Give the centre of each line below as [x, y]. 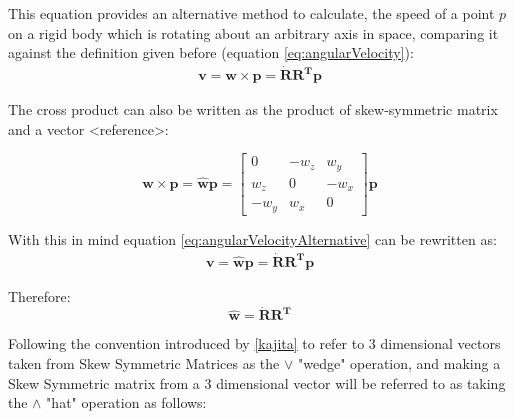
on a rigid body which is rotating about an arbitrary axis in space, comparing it [253, 32]
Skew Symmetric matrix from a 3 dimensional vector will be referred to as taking [257, 382]
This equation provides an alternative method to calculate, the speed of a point [251, 13]
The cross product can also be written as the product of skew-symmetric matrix [253, 109]
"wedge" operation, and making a [399, 362]
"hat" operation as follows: [126, 402]
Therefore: [39, 295]
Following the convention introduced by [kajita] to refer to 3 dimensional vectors [254, 343]
